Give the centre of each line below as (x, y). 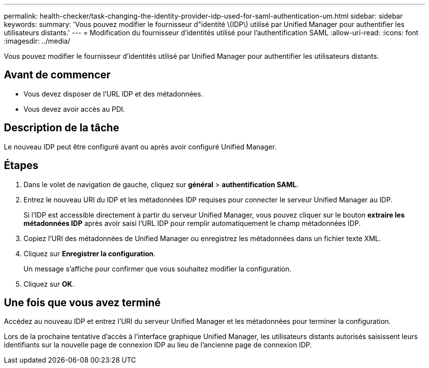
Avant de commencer (57, 75)
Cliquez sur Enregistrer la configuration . (90, 253)
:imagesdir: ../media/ (37, 41)
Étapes (21, 166)
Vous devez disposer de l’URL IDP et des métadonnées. (113, 94)
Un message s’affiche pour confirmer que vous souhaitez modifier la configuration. (157, 269)
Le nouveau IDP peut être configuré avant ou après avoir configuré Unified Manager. (140, 147)
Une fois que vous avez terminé (83, 302)
